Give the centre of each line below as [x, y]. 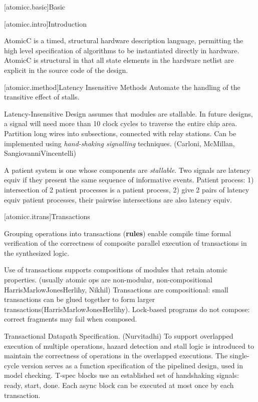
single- [239, 356]
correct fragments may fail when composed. [71, 319]
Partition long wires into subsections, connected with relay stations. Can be [120, 133]
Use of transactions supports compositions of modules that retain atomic [116, 270]
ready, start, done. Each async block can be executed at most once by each [119, 385]
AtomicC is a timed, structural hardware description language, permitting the [124, 40]
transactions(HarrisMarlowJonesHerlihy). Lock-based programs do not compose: [127, 309]
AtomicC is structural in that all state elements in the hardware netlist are [119, 60]
